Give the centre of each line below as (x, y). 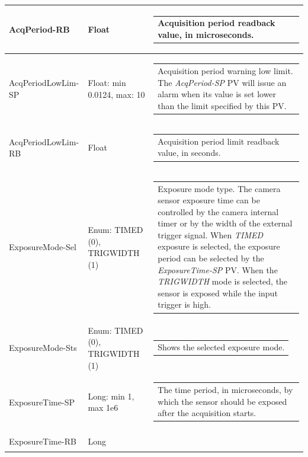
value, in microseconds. (206, 34)
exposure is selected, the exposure (219, 246)
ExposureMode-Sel (43, 247)
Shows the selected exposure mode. (221, 347)
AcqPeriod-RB (39, 29)
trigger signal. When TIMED (211, 234)
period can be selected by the (211, 258)
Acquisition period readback (216, 23)
